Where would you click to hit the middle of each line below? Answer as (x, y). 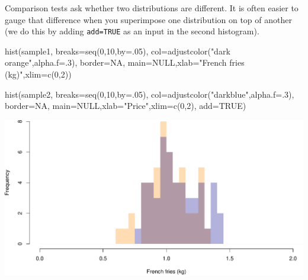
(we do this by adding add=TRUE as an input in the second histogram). (132, 31)
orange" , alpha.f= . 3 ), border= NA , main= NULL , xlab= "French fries (125, 62)
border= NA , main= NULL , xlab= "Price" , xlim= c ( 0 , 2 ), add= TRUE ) (126, 106)
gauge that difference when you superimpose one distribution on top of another (148, 19)
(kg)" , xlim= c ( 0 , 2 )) (38, 74)
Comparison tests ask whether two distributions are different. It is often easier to (152, 8)
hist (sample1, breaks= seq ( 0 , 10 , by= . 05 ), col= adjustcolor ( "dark (118, 51)
